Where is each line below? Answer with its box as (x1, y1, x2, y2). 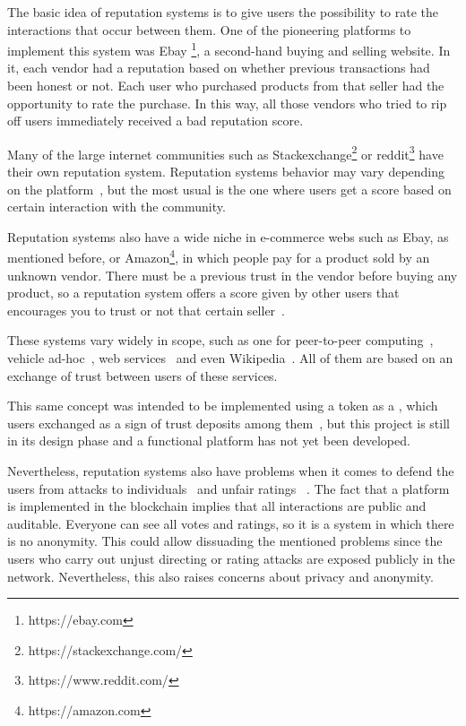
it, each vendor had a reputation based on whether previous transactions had (7, 58, 430, 77)
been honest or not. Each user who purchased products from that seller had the (7, 76, 444, 95)
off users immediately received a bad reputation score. (7, 111, 304, 130)
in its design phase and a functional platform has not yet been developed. (7, 431, 410, 450)
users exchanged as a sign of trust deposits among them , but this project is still (7, 413, 450, 432)
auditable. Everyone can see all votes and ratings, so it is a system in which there (7, 514, 454, 532)
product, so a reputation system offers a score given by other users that (7, 283, 400, 302)
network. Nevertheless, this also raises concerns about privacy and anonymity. (7, 566, 434, 585)
